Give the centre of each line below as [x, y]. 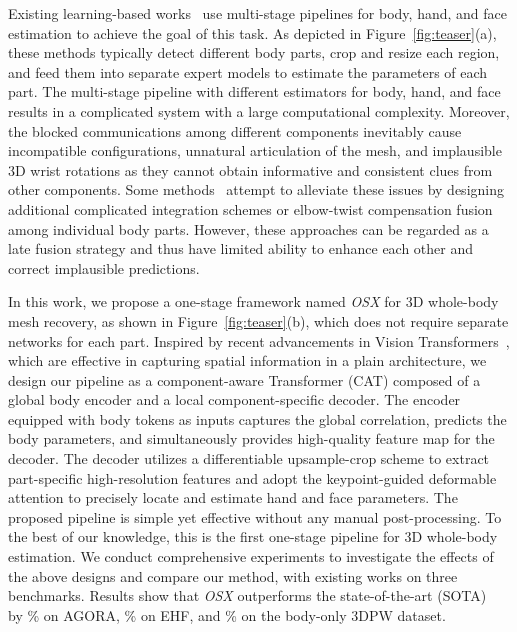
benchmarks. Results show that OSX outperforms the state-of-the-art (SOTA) [247, 595]
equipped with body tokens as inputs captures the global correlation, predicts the [257, 418]
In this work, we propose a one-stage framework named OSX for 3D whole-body [253, 301]
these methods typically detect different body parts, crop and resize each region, [254, 52]
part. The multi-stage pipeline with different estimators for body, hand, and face [254, 91]
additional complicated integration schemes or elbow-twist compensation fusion [250, 208]
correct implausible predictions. [104, 267]
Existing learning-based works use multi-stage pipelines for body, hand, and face [257, 13]
